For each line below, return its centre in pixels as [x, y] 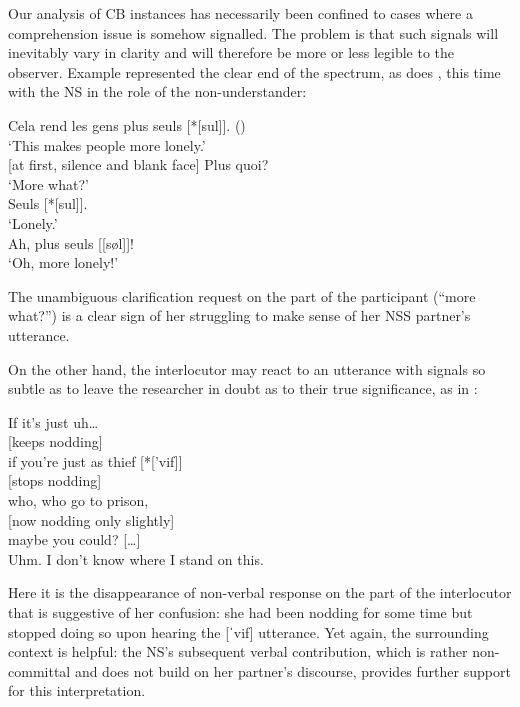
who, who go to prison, [78, 500]
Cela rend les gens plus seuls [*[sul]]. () [127, 124]
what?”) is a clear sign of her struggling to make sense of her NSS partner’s [239, 315]
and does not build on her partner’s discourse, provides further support [292, 670]
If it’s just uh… [53, 421]
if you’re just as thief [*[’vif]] [95, 460]
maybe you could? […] [74, 539]
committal [39, 670]
